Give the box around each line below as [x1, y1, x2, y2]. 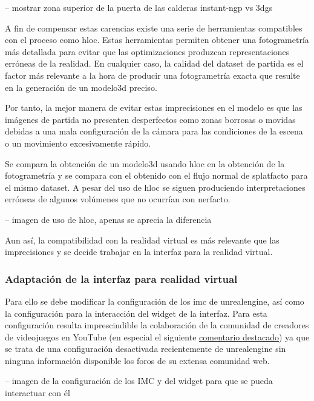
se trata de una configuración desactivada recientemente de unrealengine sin [5, 342, 286, 355]
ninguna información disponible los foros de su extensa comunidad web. [5, 354, 270, 366]
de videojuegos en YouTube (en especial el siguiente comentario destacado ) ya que [5, 330, 310, 343]
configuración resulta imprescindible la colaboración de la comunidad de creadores [5, 319, 309, 331]
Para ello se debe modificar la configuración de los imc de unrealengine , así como [5, 294, 304, 307]
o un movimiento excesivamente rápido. [5, 136, 151, 149]
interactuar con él [5, 386, 70, 399]
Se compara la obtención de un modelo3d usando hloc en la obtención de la [5, 157, 285, 170]
